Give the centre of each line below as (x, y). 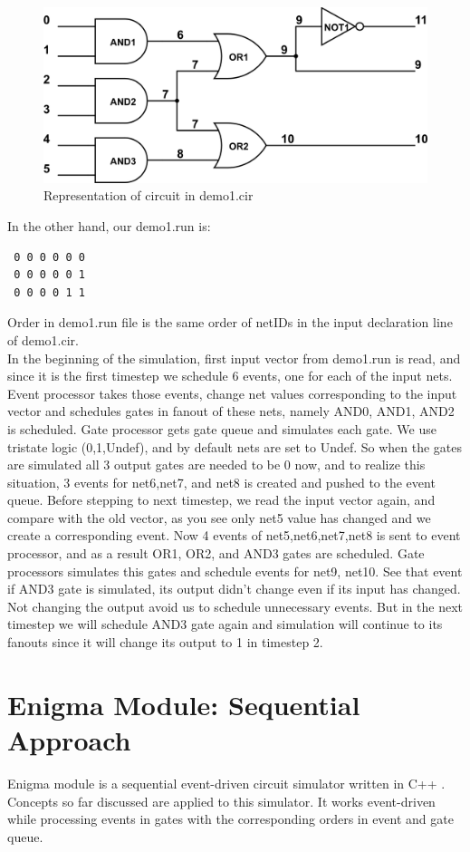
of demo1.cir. (43, 339)
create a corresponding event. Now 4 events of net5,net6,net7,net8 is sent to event (234, 535)
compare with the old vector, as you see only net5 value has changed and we (219, 517)
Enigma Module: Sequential (184, 704)
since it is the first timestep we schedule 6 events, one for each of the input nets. (230, 376)
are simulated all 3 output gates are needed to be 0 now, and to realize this (216, 465)
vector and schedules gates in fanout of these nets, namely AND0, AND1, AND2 (231, 411)
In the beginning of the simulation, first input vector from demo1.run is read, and (234, 358)
